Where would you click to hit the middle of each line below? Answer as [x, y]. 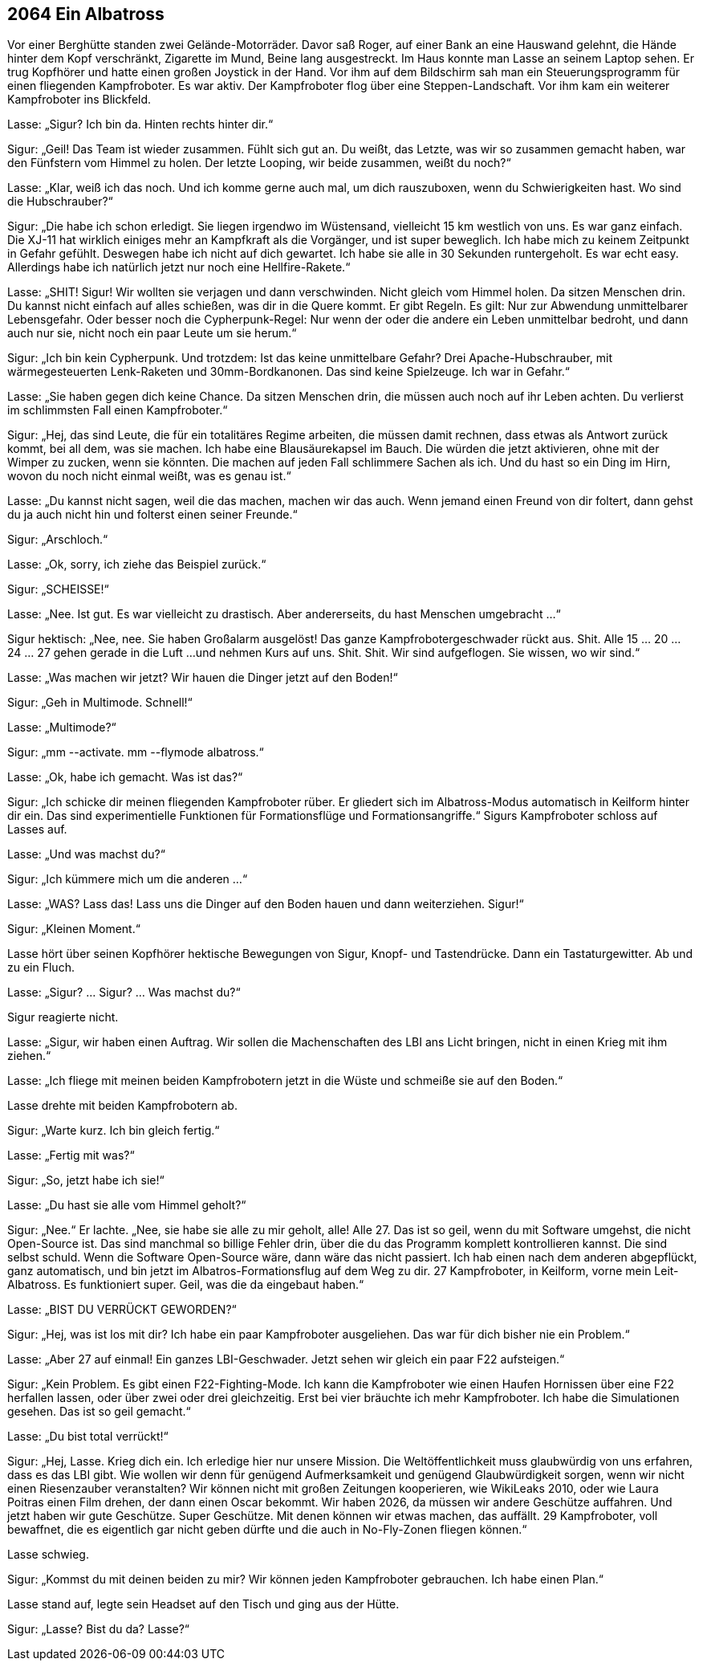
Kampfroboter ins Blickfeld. [79, 100]
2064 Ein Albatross [86, 14]
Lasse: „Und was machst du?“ [86, 854]
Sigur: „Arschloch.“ [58, 540]
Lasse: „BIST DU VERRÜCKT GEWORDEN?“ [122, 1310]
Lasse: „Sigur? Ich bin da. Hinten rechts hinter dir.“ [140, 124]
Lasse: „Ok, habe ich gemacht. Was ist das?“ [125, 777]
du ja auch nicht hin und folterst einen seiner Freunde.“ [152, 515]
